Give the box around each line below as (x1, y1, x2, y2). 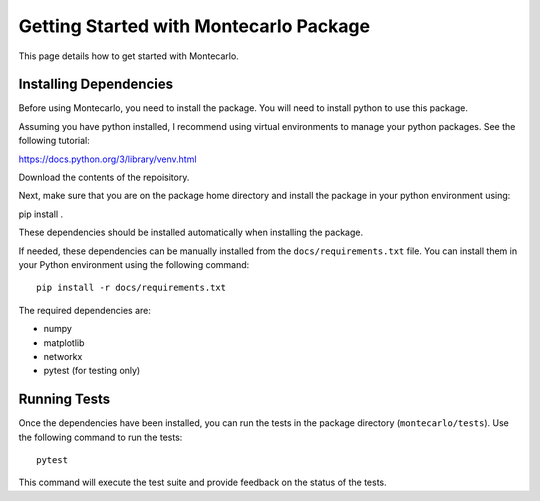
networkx (43, 350, 83, 362)
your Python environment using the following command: (18, 258, 250, 270)
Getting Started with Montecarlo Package (18, 15, 370, 37)
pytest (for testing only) (43, 365, 141, 377)
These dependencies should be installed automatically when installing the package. (18, 226, 364, 239)
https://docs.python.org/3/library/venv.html (18, 153, 197, 165)
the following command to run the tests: (18, 431, 183, 443)
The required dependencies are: (18, 304, 152, 316)
